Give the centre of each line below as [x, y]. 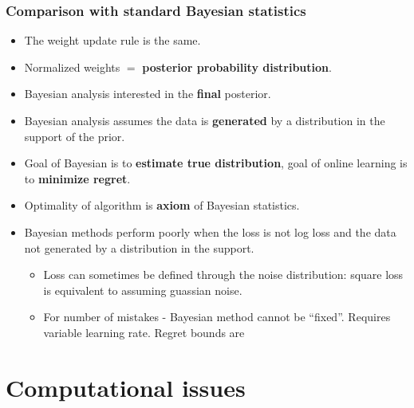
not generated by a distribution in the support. [139, 247]
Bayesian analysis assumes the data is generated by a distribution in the [205, 120]
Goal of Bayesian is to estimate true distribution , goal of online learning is [216, 163]
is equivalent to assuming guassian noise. [143, 290]
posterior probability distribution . [237, 67]
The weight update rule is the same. [112, 40]
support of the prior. [75, 136]
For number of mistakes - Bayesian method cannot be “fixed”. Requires [217, 317]
